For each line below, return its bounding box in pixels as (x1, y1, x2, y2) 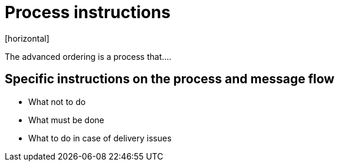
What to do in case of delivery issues (28, 133, 172, 143)
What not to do (28, 96, 86, 107)
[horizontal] (5, 33, 49, 43)
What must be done (28, 114, 104, 125)
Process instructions (5, 2, 171, 22)
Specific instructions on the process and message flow (5, 72, 335, 87)
